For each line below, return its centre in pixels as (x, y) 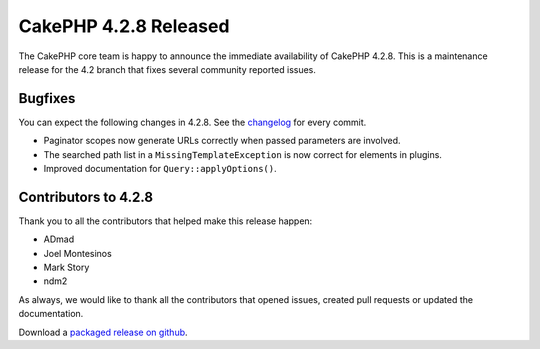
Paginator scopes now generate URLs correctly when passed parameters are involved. (222, 141)
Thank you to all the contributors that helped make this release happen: (165, 221)
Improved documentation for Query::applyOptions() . (160, 169)
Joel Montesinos (77, 253)
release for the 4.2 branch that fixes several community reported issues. (167, 69)
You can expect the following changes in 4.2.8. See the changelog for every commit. (192, 122)
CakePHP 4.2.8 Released (124, 26)
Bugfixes (47, 98)
